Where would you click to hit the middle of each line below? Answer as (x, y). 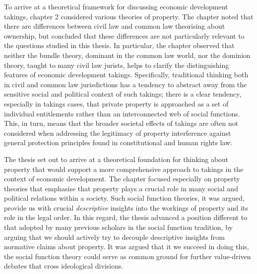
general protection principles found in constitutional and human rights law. (118, 142)
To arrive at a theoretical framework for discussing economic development (116, 6)
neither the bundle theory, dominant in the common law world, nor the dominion (127, 55)
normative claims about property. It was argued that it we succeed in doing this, (127, 247)
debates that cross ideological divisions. (64, 266)
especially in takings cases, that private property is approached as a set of (116, 103)
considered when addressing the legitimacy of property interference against (118, 133)
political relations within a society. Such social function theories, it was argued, (124, 198)
